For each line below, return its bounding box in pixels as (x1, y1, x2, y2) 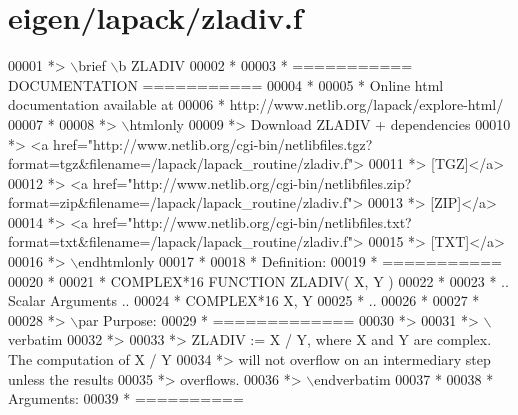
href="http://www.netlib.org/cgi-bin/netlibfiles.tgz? (53, 133, 373, 154)
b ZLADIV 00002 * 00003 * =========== (118, 55, 413, 76)
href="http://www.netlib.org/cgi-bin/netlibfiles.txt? (92, 211, 412, 232)
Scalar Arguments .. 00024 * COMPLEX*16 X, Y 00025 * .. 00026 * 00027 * (8, 290, 480, 311)
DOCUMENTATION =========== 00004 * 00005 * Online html (8, 74, 444, 95)
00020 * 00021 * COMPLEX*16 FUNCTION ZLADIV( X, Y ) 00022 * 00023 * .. (8, 270, 509, 291)
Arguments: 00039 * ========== (8, 388, 244, 409)
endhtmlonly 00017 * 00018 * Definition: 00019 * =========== (78, 251, 502, 272)
